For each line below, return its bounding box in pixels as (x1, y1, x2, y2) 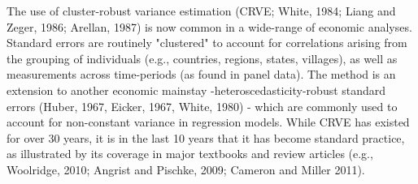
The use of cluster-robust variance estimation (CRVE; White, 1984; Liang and (7, 2, 396, 19)
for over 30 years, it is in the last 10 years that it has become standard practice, (7, 129, 405, 146)
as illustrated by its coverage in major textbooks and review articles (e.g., (7, 145, 373, 162)
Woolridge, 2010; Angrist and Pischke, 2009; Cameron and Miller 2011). (7, 160, 365, 178)
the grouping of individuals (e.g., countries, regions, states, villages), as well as (7, 49, 398, 66)
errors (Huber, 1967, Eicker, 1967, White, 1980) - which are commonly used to (7, 97, 398, 114)
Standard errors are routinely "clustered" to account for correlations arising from (7, 34, 407, 51)
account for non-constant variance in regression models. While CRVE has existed (7, 113, 410, 131)
